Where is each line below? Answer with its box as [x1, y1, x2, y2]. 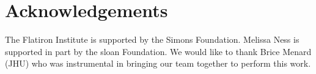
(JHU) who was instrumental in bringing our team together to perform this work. [5, 57, 311, 70]
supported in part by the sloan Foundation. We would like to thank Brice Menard [5, 45, 312, 57]
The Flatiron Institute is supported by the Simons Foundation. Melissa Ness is [5, 33, 299, 46]
